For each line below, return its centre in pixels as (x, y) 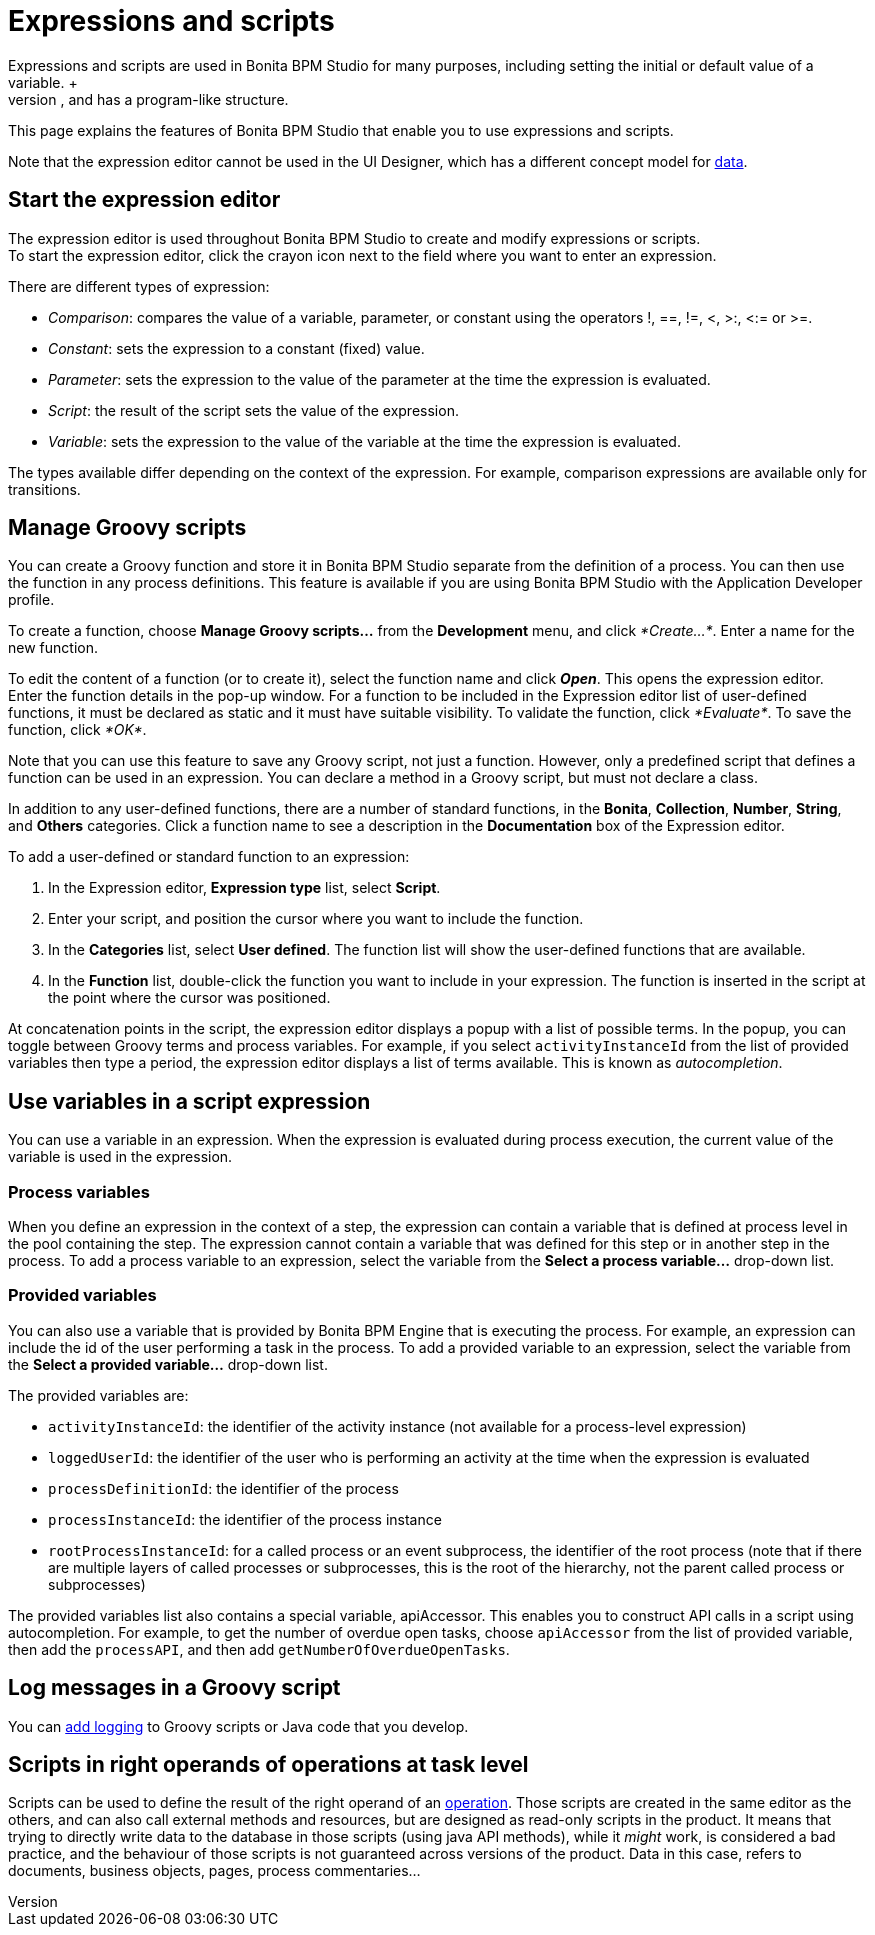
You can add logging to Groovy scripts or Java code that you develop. (238, 1726)
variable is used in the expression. (120, 1157)
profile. (31, 600)
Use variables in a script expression (189, 1101)
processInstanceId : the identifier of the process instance (245, 1519)
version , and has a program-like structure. (148, 99)
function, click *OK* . (77, 730)
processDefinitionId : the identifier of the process (223, 1488)
